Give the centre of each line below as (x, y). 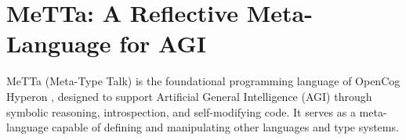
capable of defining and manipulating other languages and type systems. (225, 127)
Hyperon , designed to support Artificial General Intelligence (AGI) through (189, 96)
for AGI (163, 43)
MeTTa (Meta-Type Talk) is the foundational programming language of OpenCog (203, 81)
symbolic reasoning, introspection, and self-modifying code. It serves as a (181, 111)
